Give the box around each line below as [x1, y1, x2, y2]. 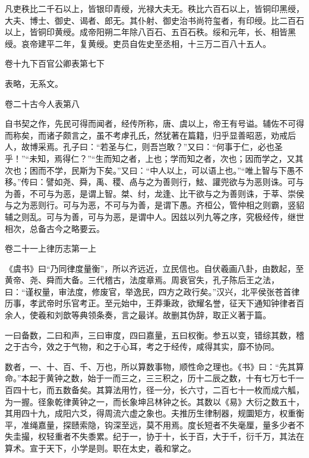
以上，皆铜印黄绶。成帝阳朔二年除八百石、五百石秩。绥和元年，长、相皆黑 [5, 26, 296, 38]
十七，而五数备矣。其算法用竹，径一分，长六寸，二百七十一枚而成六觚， [21, 384, 304, 396]
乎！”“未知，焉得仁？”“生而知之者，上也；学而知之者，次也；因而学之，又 [5, 152, 295, 164]
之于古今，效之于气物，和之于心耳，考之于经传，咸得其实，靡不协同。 [5, 340, 279, 353]
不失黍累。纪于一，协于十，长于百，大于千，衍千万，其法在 [71, 430, 304, 443]
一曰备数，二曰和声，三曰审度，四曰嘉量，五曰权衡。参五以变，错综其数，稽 [5, 328, 304, 341]
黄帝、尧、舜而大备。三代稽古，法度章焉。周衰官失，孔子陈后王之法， [5, 274, 279, 286]
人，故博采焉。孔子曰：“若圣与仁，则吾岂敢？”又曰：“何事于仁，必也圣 [5, 140, 283, 153]
